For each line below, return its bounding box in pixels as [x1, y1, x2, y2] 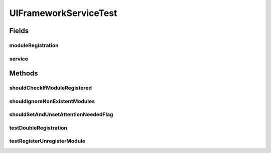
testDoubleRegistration [9, 124, 68, 131]
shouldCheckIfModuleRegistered [9, 84, 92, 91]
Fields [9, 26, 29, 35]
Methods [9, 69, 38, 77]
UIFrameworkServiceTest [9, 7, 117, 18]
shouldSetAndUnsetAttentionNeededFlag [9, 111, 113, 118]
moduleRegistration [9, 41, 59, 48]
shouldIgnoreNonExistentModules [9, 97, 95, 104]
